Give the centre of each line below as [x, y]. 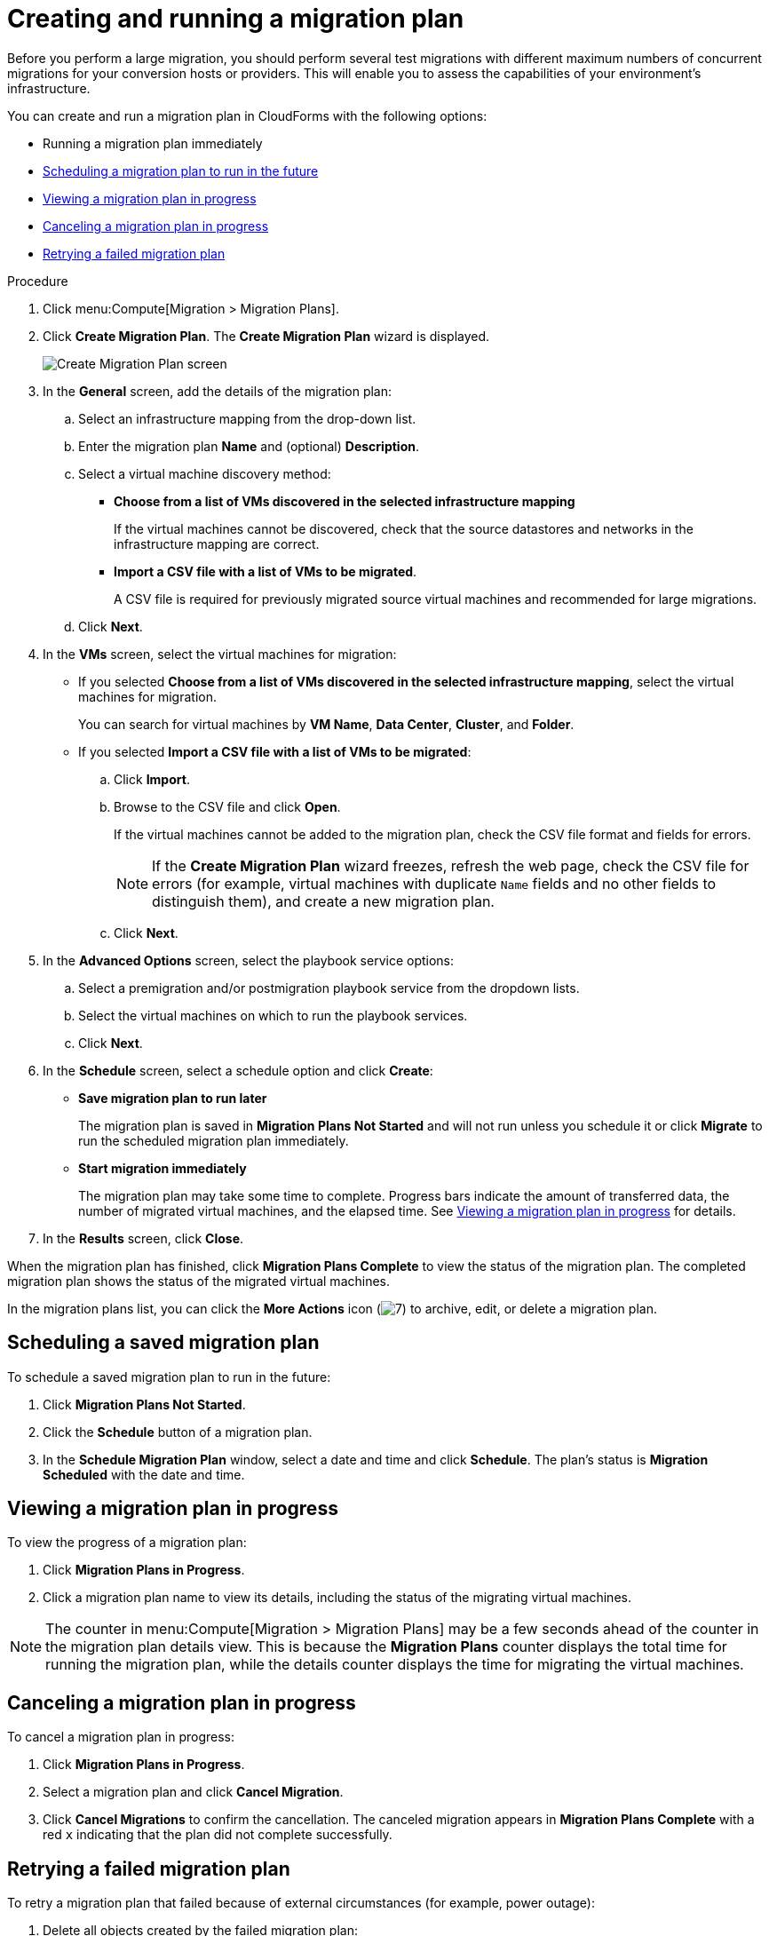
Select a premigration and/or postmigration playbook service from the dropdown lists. [329, 988]
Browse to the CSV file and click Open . [227, 806]
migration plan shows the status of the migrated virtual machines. [199, 1281]
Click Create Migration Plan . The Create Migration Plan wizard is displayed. [266, 336]
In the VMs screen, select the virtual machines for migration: [220, 654]
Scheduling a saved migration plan [163, 1343]
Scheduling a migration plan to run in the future [181, 171]
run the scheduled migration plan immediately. [214, 1140]
